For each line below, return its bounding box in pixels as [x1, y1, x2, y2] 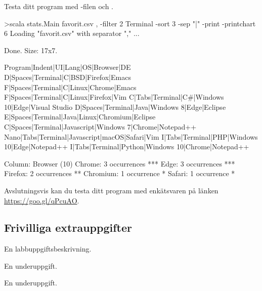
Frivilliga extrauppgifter [4, 220, 132, 235]
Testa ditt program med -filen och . [4, 1, 113, 11]
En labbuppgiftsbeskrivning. [4, 243, 92, 254]
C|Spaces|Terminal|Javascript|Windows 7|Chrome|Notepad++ [4, 121, 197, 132]
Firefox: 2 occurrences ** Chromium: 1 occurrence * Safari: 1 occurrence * [4, 168, 235, 179]
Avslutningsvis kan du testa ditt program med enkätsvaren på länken [4, 185, 219, 195]
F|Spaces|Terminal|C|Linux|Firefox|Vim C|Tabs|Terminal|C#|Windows [4, 92, 224, 102]
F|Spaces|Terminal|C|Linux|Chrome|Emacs [4, 81, 137, 92]
